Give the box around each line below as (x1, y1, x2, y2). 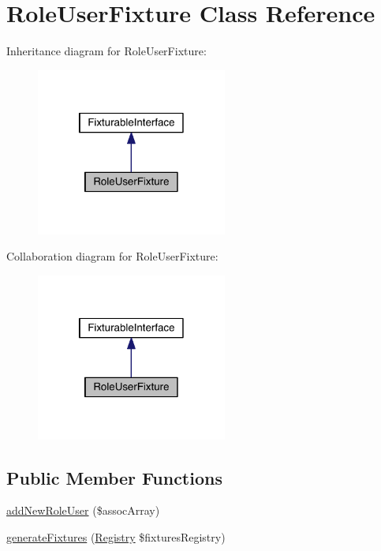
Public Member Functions (6, 465, 222, 489)
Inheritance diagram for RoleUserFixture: (6, 43, 207, 59)
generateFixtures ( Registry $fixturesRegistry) (6, 529, 226, 545)
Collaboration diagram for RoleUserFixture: (6, 248, 219, 264)
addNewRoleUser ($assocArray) (6, 502, 160, 519)
